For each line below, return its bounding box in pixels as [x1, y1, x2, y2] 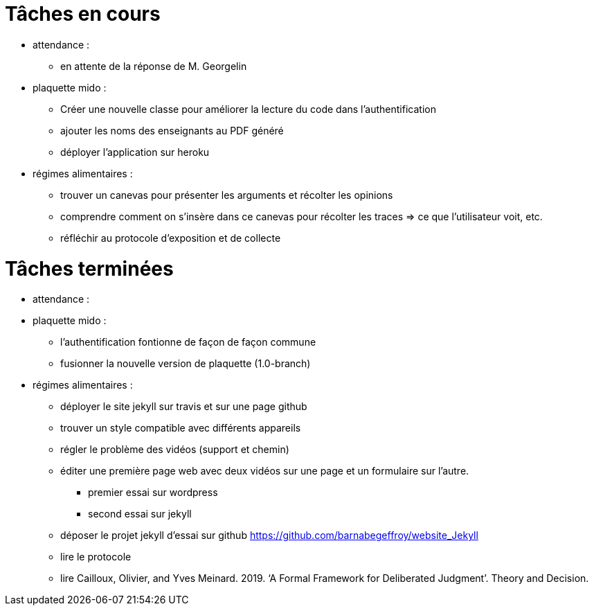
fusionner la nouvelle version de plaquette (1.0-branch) [60, 357, 311, 370]
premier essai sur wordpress [88, 486, 218, 499]
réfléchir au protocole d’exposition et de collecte [60, 231, 281, 244]
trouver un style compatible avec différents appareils [60, 422, 301, 434]
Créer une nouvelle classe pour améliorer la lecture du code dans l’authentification [60, 103, 436, 115]
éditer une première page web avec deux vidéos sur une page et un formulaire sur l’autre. [60, 465, 469, 477]
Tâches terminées [5, 256, 174, 281]
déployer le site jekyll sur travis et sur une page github [60, 400, 307, 413]
